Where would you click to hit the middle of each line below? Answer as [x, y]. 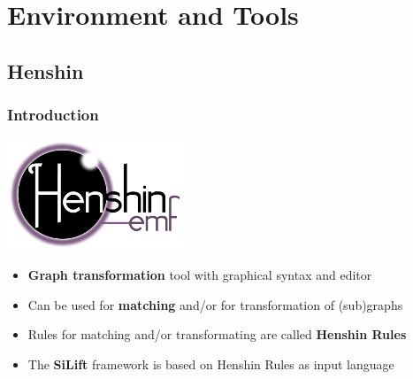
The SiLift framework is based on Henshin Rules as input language [211, 364]
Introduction [53, 115]
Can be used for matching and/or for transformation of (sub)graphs [215, 304]
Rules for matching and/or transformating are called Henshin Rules [217, 334]
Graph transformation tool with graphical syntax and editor [200, 274]
